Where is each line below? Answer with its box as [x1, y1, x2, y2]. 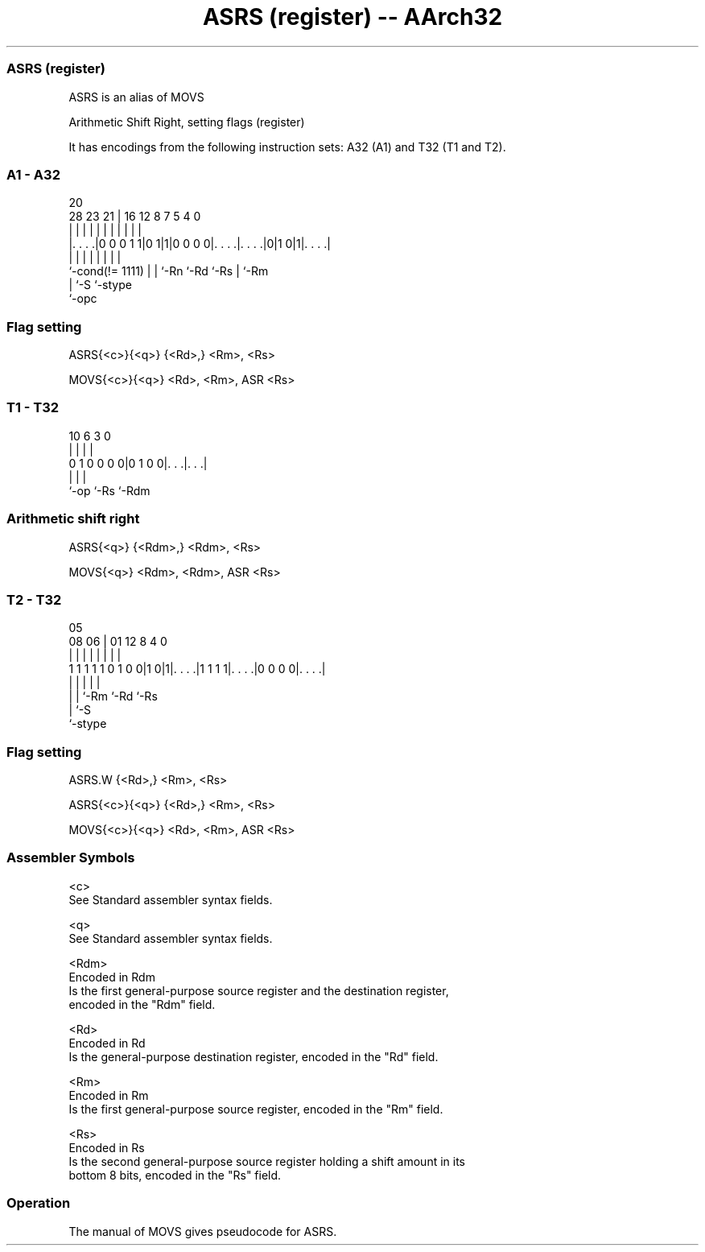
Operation [6, 1195, 71, 1212]
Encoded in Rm [68, 1088, 149, 1102]
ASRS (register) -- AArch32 [202, 3, 503, 31]
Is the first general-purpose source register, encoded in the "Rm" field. [68, 1101, 443, 1116]
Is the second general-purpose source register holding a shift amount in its [68, 1154, 465, 1168]
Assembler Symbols [6, 849, 135, 866]
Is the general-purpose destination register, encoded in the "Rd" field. [68, 1049, 439, 1064]
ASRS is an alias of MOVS [68, 89, 204, 104]
